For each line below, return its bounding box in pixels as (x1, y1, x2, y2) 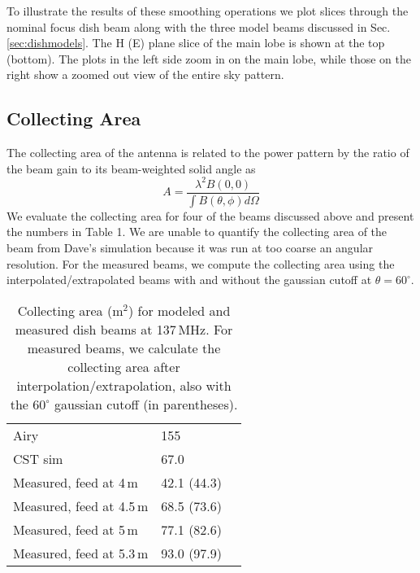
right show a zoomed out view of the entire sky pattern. (6, 66, 284, 83)
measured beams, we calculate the (27, 338, 221, 357)
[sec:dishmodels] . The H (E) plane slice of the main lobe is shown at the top (6, 34, 385, 51)
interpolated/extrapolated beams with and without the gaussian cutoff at (6, 271, 372, 288)
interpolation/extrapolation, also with (16, 375, 232, 395)
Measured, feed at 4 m (13, 472, 138, 492)
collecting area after (67, 356, 180, 376)
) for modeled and (128, 300, 231, 320)
